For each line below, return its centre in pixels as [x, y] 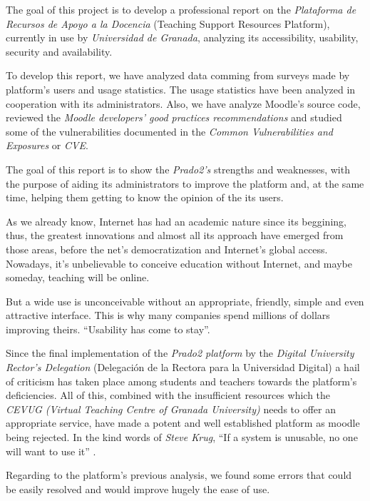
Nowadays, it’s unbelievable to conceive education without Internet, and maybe [179, 263]
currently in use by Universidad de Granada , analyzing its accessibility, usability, [182, 37]
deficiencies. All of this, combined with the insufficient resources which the [168, 395]
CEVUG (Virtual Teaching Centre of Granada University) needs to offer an [171, 409]
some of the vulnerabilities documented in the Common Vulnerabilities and [169, 131]
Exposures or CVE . [47, 145]
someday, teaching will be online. [78, 277]
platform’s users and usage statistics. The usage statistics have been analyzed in [181, 89]
